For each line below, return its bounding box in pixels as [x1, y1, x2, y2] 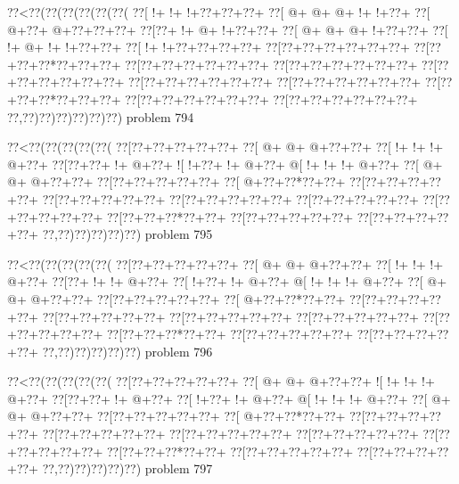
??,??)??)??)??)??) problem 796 [42, 341, 213, 360]
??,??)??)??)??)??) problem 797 [42, 459, 213, 478]
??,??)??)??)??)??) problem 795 [42, 225, 213, 243]
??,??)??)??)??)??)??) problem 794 [7, 107, 194, 126]
